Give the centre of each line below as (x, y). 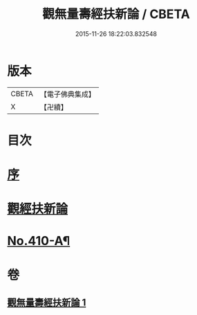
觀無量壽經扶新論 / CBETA (116, 14)
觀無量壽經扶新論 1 (47, 303)
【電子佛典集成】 (67, 94)
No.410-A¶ (39, 241)
